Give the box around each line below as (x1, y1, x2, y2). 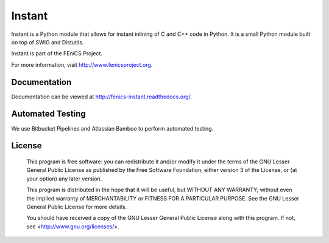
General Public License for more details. (26, 203, 127, 210)
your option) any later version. (26, 175, 102, 182)
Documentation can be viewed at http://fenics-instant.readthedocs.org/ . (11, 93, 192, 100)
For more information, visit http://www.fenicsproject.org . (11, 61, 153, 68)
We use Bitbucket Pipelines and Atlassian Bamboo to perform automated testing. (11, 125, 214, 132)
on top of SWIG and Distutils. (11, 38, 84, 46)
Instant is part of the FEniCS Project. (11, 50, 103, 57)
